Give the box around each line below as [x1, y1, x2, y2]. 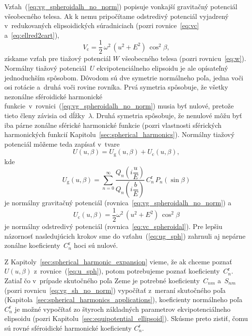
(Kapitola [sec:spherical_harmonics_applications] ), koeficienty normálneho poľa [4, 294, 242, 305]
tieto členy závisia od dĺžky [4, 110, 85, 120]
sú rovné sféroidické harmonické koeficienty [4, 322, 132, 333]
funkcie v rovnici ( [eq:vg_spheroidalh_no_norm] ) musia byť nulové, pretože [4, 101, 234, 111]
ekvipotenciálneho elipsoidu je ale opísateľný [96, 63, 228, 73]
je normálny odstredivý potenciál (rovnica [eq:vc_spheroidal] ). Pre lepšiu [4, 221, 222, 231]
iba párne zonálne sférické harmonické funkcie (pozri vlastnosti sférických [4, 120, 222, 130]
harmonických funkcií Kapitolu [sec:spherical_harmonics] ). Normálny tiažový [4, 129, 235, 139]
